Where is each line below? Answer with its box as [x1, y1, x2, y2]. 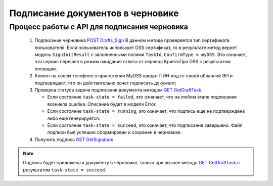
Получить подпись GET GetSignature [34, 136, 114, 143]
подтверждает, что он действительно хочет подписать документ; [34, 80, 177, 86]
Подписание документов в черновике [9, 8, 179, 19]
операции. [34, 66, 58, 72]
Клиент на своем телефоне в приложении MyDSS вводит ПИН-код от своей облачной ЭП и [34, 73, 233, 79]
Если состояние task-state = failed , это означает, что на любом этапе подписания [47, 94, 237, 100]
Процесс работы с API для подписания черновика [9, 22, 189, 31]
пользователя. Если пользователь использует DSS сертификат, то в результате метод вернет [34, 44, 237, 51]
